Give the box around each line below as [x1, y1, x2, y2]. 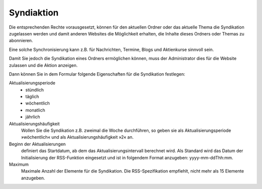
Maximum [9, 161, 29, 167]
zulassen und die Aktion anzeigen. [9, 62, 78, 68]
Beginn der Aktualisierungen [9, 141, 66, 147]
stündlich [25, 87, 44, 93]
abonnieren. [9, 38, 33, 44]
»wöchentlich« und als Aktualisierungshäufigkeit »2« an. [21, 134, 134, 140]
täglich [25, 94, 39, 99]
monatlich [25, 107, 46, 113]
